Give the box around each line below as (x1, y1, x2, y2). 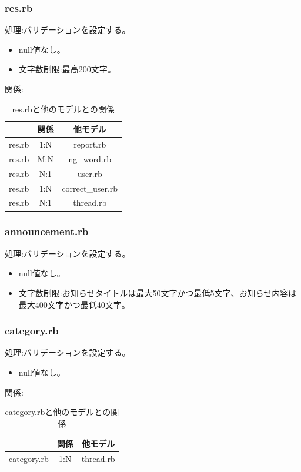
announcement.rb (5, 224, 89, 239)
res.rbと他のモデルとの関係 (12, 102, 115, 115)
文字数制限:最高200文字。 (18, 63, 116, 75)
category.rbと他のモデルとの (5, 406, 111, 418)
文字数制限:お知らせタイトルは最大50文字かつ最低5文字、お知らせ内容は (18, 286, 297, 299)
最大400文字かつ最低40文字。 (18, 298, 130, 310)
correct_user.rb (62, 182, 118, 194)
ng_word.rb (68, 152, 111, 165)
